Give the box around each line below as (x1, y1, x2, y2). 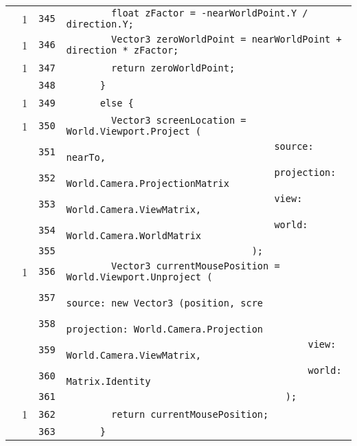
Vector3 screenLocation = (111, 115, 246, 126)
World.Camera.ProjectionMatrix (66, 178, 229, 189)
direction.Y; (66, 19, 134, 30)
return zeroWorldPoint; (111, 62, 235, 74)
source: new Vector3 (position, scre (66, 298, 264, 309)
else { (100, 97, 134, 109)
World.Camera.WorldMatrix (66, 230, 201, 241)
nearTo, (66, 152, 106, 163)
